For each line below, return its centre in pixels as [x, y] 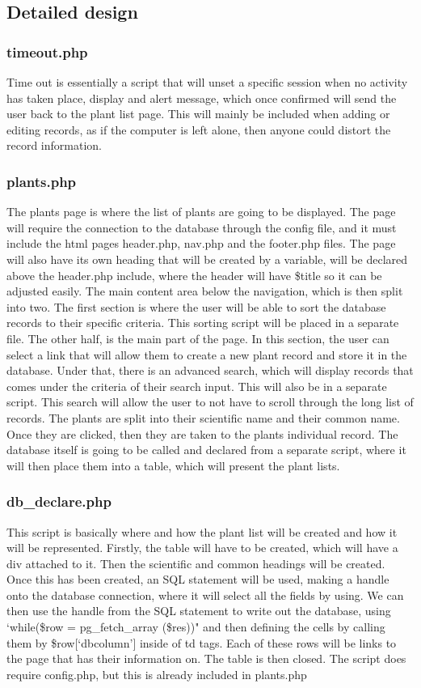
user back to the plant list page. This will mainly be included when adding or [198, 114]
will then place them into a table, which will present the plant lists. [173, 465]
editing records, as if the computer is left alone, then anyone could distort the [199, 129]
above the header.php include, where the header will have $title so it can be [194, 275]
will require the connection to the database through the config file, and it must [202, 227]
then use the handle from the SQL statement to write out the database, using [199, 611]
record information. [54, 145]
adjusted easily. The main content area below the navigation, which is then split [205, 291]
